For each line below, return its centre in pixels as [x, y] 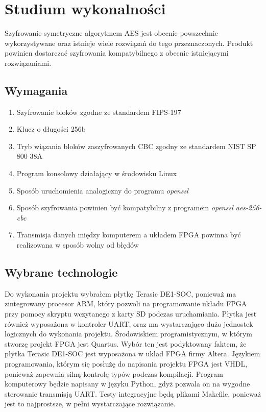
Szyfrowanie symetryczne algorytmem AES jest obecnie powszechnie [111, 33]
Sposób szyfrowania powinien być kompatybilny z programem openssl [125, 208]
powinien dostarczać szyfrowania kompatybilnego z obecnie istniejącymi [117, 53]
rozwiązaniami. [28, 63]
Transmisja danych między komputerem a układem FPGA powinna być [129, 235]
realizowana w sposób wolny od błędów [78, 245]
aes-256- [249, 208]
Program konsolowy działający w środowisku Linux [97, 173]
